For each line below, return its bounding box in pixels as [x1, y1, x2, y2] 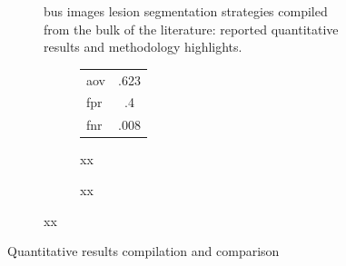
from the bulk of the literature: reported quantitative [44, 19, 339, 38]
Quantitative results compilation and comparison [7, 241, 280, 261]
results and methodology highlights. [44, 37, 242, 56]
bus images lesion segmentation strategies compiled [44, 2, 328, 20]
